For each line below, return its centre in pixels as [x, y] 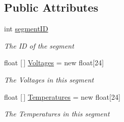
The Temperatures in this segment [57, 114]
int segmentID [26, 29]
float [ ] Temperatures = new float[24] [62, 96]
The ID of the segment [39, 45]
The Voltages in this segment [49, 79]
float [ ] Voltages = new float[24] [54, 63]
